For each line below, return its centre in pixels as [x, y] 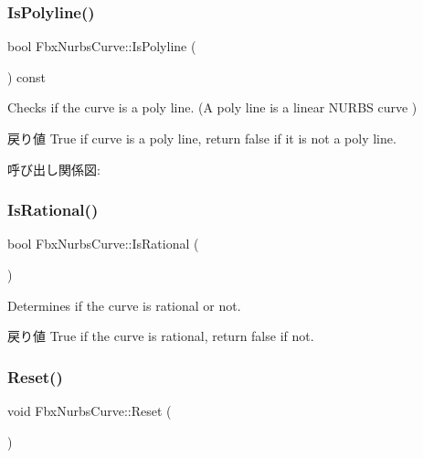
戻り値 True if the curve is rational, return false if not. [161, 336]
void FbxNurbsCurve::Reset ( [90, 410]
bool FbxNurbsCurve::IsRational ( [103, 244]
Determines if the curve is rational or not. [124, 305]
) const [27, 76]
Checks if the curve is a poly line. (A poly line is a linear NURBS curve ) [212, 107]
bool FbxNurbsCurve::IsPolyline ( [102, 46]
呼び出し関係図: [54, 169]
